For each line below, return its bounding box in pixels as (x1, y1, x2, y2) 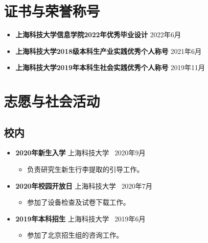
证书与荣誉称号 (4, 1, 100, 21)
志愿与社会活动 (4, 91, 100, 111)
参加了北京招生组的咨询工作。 (27, 230, 123, 240)
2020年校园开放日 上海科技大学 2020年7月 (15, 180, 153, 191)
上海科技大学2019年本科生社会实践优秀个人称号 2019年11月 (15, 62, 205, 73)
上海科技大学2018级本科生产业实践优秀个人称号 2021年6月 (15, 46, 202, 56)
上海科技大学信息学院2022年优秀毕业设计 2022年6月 (15, 29, 181, 40)
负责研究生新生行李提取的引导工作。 (27, 164, 144, 174)
